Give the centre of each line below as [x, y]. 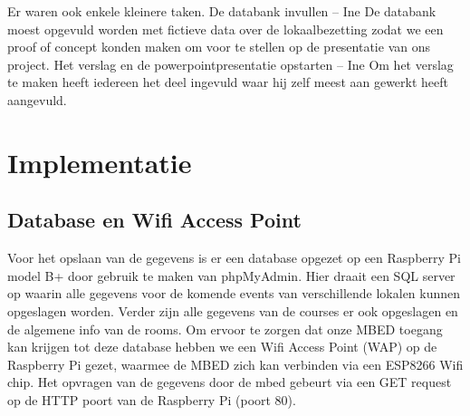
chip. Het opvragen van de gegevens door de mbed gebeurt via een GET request [230, 382]
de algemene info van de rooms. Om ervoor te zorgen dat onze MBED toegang [225, 329]
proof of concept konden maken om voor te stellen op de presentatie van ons [219, 47]
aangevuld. [37, 99]
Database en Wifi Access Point [154, 220]
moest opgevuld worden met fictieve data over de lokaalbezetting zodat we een [225, 29]
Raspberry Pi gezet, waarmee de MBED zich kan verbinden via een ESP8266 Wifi [235, 364]
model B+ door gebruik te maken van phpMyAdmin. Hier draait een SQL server [231, 275]
